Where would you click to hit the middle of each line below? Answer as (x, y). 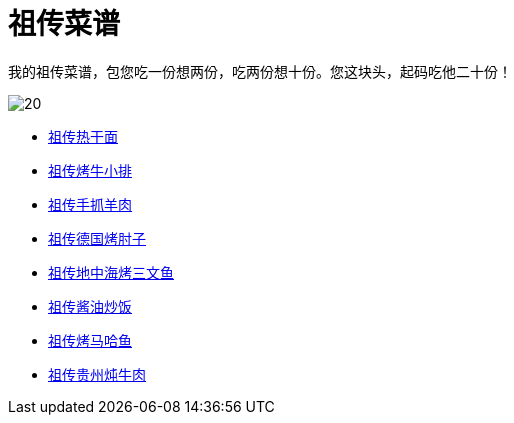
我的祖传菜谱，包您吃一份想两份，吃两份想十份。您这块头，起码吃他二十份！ (260, 71)
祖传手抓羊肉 (90, 204)
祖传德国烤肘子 (97, 238)
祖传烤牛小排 (90, 170)
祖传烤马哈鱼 (90, 340)
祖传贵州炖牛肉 (97, 374)
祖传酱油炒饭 (90, 306)
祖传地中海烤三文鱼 (111, 272)
